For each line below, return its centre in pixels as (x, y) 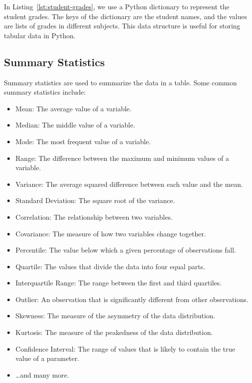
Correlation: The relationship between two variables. (94, 217)
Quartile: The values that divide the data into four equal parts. (110, 266)
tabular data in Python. (40, 35)
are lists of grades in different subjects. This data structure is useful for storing (122, 26)
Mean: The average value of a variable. (73, 108)
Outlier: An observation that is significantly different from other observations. (132, 299)
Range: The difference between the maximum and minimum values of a (122, 158)
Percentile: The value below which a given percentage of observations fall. (126, 250)
